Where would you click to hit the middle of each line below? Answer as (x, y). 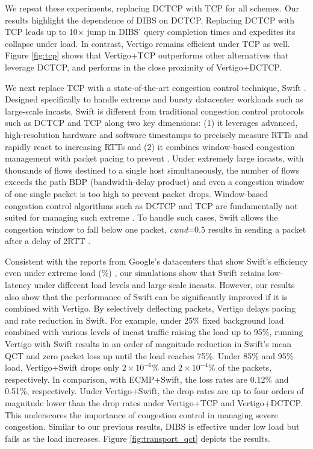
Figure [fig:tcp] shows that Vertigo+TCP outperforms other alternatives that (147, 55)
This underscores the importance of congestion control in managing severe (141, 414)
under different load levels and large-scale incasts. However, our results (164, 285)
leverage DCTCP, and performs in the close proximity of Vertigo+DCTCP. (143, 67)
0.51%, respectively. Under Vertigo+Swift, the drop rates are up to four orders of (154, 391)
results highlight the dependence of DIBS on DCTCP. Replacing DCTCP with (150, 20)
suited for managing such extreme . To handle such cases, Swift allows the (141, 217)
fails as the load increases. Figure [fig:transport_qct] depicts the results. (138, 438)
